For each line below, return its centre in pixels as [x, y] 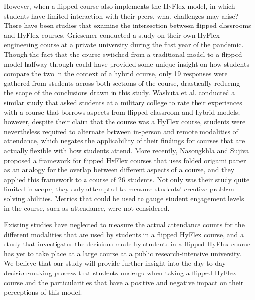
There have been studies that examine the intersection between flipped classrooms [127, 25]
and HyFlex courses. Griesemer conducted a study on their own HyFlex [112, 35]
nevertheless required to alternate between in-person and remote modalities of [121, 131]
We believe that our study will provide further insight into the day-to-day [115, 263]
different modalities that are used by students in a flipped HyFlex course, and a [124, 234]
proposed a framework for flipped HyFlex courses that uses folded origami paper [125, 160]
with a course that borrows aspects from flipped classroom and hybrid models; [122, 112]
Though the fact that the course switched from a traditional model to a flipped [123, 54]
